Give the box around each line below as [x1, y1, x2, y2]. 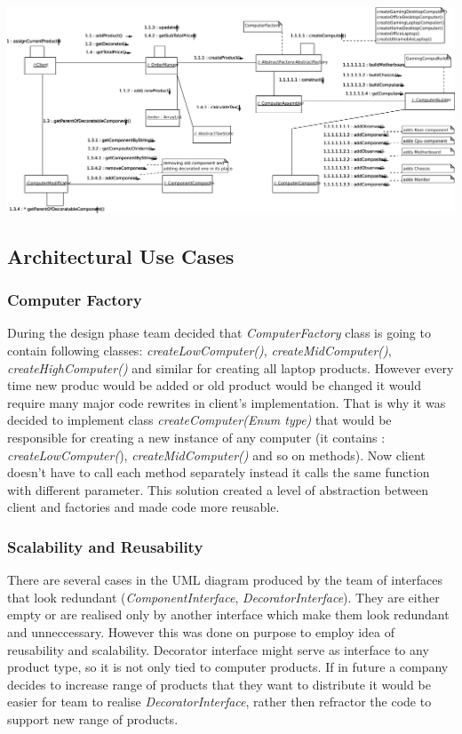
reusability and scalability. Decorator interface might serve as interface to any [7, 640, 429, 658]
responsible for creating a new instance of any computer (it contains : [7, 427, 386, 446]
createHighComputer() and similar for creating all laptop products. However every [7, 358, 454, 377]
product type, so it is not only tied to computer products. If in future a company [7, 658, 449, 676]
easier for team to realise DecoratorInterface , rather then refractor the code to [7, 692, 432, 711]
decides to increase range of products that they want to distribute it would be [7, 674, 431, 693]
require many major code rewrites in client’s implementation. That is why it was [7, 393, 446, 411]
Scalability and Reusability [7, 535, 203, 557]
